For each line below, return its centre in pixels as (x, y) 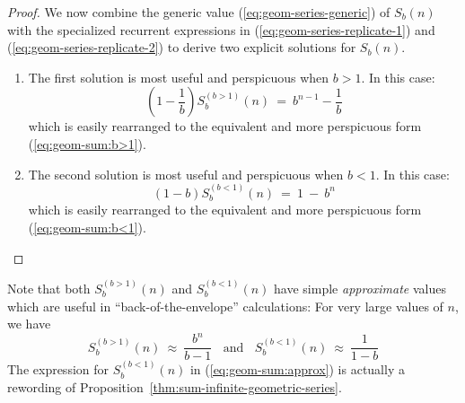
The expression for (58, 369)
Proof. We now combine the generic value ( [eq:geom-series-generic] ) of (199, 12)
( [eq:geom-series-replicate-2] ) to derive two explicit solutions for (182, 47)
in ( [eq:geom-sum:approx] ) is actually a (297, 369)
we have (29, 324)
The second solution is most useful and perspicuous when (186, 174)
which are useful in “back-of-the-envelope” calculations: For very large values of (225, 306)
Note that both (49, 288)
